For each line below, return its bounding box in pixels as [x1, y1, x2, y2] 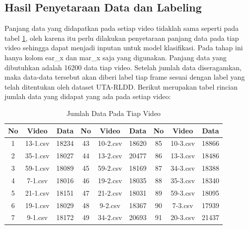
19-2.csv [98, 175, 122, 185]
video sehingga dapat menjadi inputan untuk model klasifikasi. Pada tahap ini [4, 42, 243, 53]
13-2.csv [98, 150, 122, 161]
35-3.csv [170, 175, 195, 185]
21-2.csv [98, 187, 122, 198]
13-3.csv [170, 150, 195, 161]
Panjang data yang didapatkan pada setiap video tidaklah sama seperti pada [4, 23, 239, 33]
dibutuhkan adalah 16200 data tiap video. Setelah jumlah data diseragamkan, [4, 62, 242, 72]
